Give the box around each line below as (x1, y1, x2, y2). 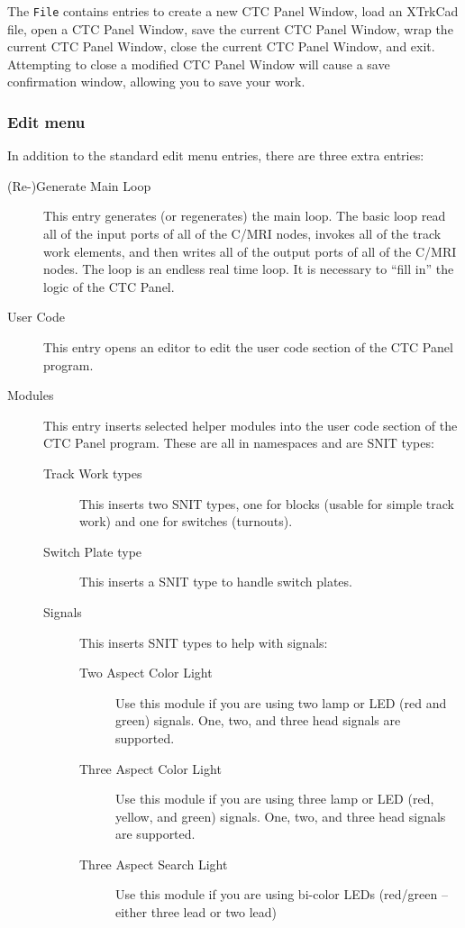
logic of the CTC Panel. (43, 277, 175, 296)
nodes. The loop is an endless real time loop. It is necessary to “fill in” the (43, 259, 454, 278)
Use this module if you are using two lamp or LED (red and (115, 693, 447, 712)
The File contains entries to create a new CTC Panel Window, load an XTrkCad (7, 2, 459, 20)
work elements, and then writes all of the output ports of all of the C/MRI (43, 241, 457, 260)
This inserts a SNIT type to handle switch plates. (79, 572, 352, 591)
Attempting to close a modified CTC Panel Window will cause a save (7, 54, 390, 73)
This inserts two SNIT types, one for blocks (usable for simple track (79, 494, 454, 513)
